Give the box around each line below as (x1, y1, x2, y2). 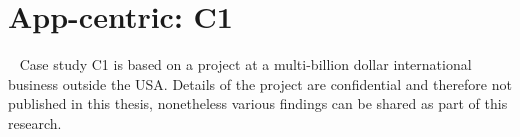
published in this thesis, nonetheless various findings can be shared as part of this (8, 93, 508, 114)
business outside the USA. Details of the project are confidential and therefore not (8, 73, 512, 94)
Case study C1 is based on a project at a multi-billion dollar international (19, 54, 472, 75)
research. (8, 112, 62, 133)
